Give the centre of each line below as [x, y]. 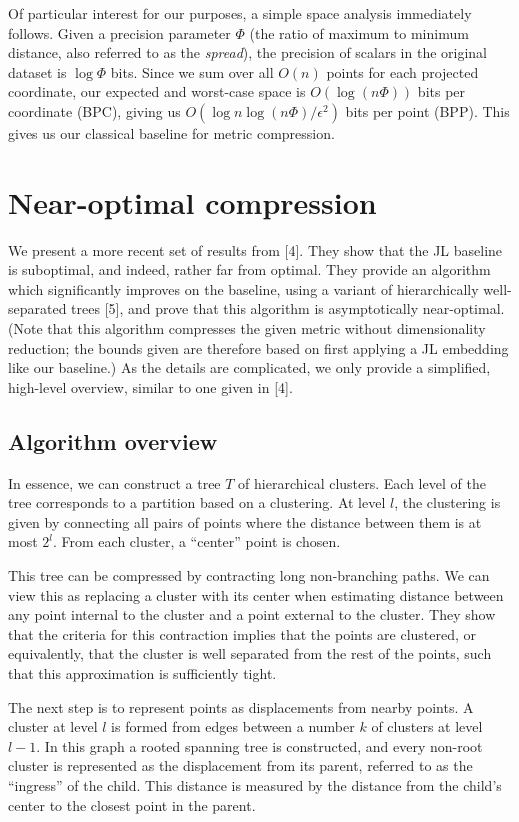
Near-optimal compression [192, 201]
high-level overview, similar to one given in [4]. [150, 386]
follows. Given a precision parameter [119, 32]
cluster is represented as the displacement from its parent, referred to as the [240, 765]
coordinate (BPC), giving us [94, 110]
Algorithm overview [113, 440]
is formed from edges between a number [233, 726]
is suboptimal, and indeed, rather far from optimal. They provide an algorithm [249, 269]
